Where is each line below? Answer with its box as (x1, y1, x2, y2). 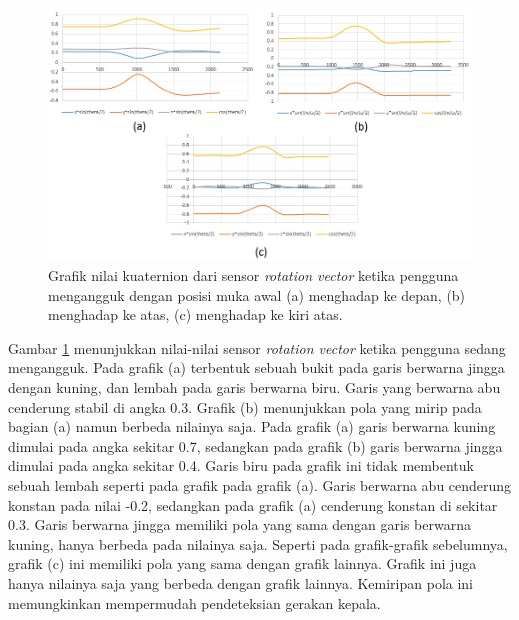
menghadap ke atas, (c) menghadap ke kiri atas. (48, 304, 343, 325)
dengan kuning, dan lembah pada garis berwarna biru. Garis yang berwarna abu (8, 376, 501, 397)
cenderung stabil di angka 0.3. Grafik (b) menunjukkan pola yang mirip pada (8, 396, 482, 417)
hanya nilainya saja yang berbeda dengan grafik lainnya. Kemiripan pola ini (8, 572, 474, 593)
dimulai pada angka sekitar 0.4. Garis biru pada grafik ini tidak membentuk (8, 455, 474, 476)
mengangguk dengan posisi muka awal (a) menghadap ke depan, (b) (48, 284, 466, 305)
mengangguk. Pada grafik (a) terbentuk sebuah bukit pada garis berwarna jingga (8, 357, 505, 378)
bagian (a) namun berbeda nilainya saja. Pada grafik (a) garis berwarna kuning (8, 416, 496, 437)
